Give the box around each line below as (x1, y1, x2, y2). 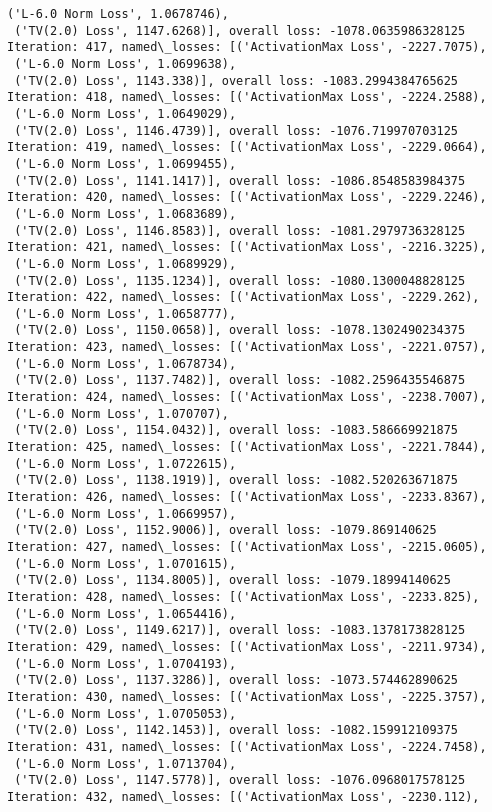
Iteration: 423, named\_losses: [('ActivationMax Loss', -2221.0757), (7, 340, 487, 355)
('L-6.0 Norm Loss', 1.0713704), (14, 756, 237, 771)
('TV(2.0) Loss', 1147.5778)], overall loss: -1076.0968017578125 (14, 773, 466, 788)
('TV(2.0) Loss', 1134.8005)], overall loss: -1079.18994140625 (14, 573, 451, 588)
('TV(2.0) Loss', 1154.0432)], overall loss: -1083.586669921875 (14, 423, 459, 438)
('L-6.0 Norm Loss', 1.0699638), (14, 56, 237, 71)
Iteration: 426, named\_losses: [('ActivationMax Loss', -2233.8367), (7, 490, 487, 505)
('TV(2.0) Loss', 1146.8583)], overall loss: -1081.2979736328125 (14, 223, 466, 238)
